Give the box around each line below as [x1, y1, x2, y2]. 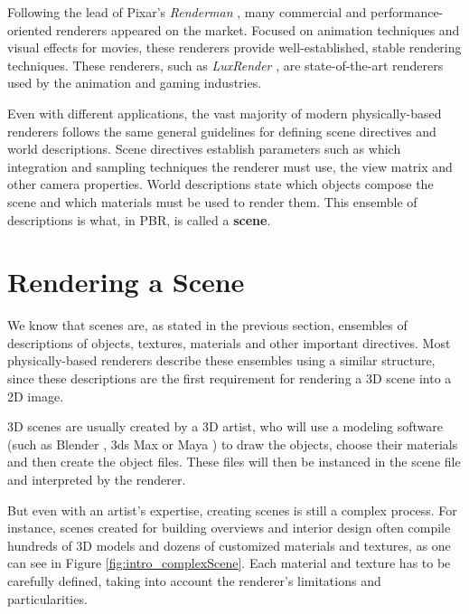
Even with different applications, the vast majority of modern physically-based [7, 103, 442, 122]
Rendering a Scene [7, 263, 245, 300]
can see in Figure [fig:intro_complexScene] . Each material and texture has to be [7, 553, 451, 572]
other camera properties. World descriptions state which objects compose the [7, 175, 434, 194]
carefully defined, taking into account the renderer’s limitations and [7, 571, 381, 590]
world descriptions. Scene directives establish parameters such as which [7, 139, 401, 158]
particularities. [7, 589, 88, 608]
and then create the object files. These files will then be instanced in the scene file [7, 452, 461, 471]
